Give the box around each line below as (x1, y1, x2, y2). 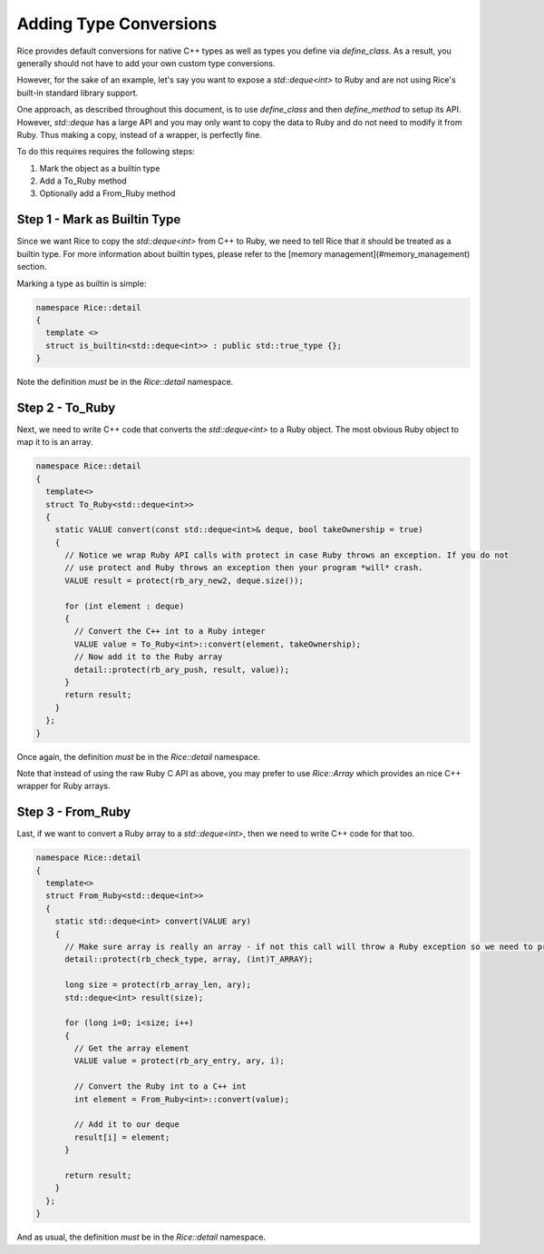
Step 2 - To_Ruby (16, 400, 116, 415)
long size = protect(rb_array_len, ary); (64, 980, 251, 990)
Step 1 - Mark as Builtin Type (16, 212, 181, 227)
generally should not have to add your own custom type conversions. (16, 57, 276, 68)
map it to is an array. (16, 437, 93, 448)
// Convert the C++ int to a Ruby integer (73, 627, 267, 637)
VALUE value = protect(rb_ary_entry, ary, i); (73, 1056, 285, 1066)
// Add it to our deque (73, 1120, 180, 1130)
